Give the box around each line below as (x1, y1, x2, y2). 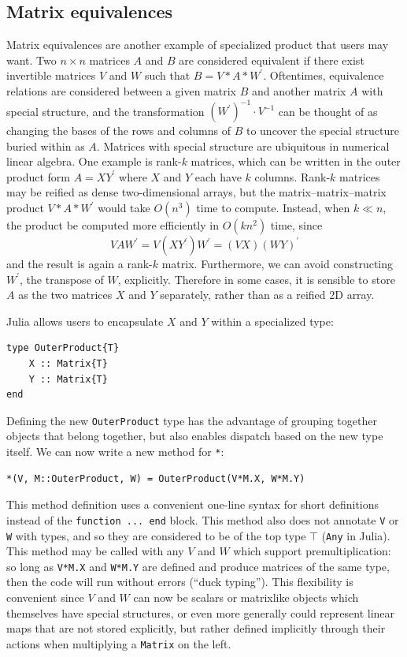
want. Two (6, 51, 57, 68)
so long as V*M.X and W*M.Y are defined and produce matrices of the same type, (6, 558, 390, 574)
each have (194, 168, 242, 185)
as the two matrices (18, 286, 113, 303)
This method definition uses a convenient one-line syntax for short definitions (6, 496, 379, 513)
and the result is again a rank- (6, 256, 153, 272)
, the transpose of (20, 271, 104, 287)
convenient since (6, 589, 84, 606)
